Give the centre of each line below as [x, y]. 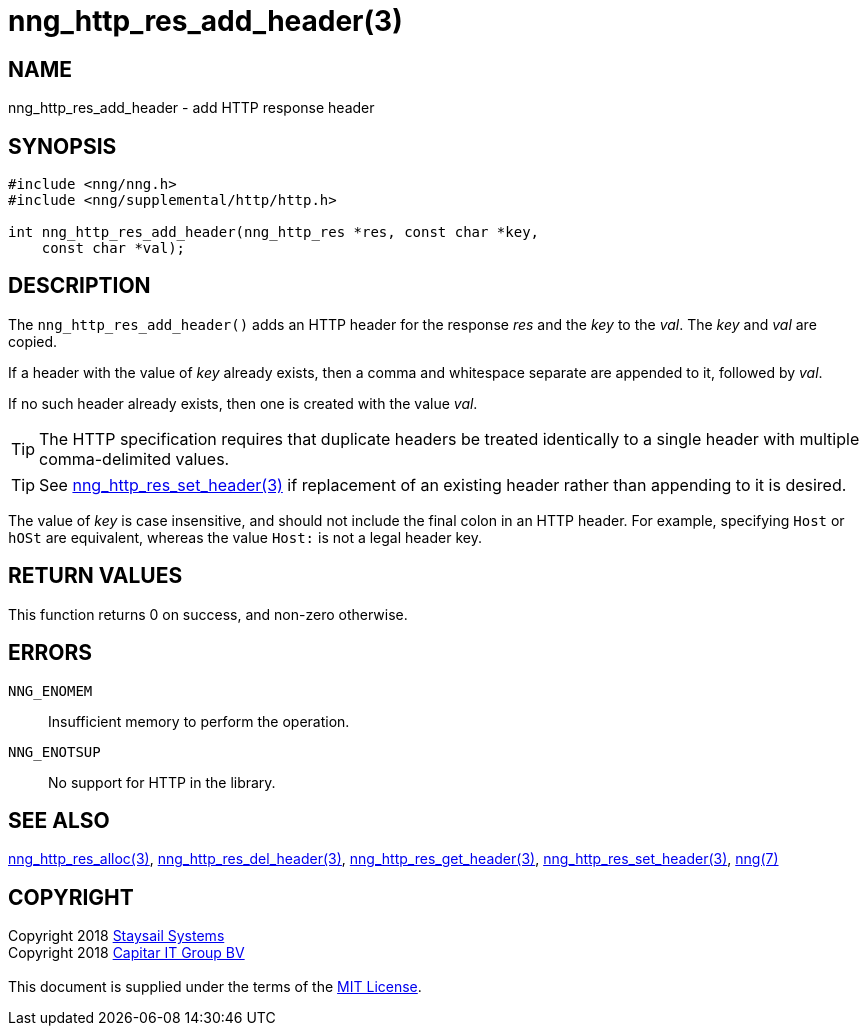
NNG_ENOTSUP [54, 751]
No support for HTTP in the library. [162, 782]
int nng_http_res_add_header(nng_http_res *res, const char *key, [274, 232]
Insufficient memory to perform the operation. [199, 721]
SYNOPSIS [62, 146]
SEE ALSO [59, 820]
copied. [33, 341]
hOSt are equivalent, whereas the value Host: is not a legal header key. [245, 537]
